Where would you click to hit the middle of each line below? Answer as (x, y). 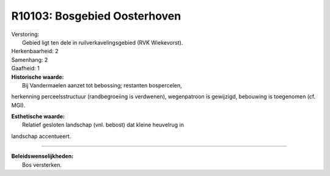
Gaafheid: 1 (25, 68)
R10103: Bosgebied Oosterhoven (96, 16)
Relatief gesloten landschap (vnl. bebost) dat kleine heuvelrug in (103, 125)
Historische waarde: (38, 77)
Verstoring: (25, 34)
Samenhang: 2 (30, 60)
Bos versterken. (42, 164)
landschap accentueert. (41, 136)
